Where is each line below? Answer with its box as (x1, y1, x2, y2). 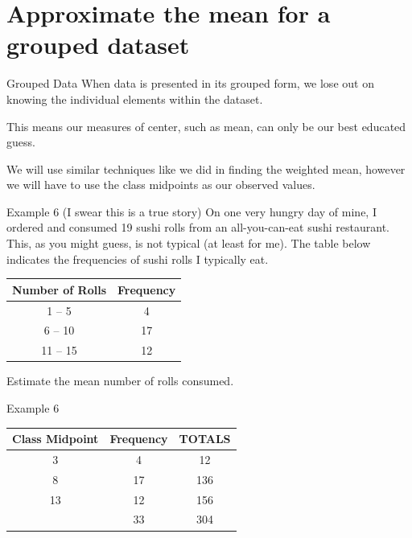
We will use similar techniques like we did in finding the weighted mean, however (6, 160, 406, 177)
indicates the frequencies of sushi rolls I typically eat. (6, 250, 269, 267)
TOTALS (179, 430, 231, 447)
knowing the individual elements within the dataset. (6, 90, 263, 107)
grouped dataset (6, 28, 190, 61)
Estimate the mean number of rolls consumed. (6, 372, 234, 389)
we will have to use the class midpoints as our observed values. (6, 176, 315, 193)
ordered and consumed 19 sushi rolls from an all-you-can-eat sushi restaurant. (6, 219, 389, 236)
